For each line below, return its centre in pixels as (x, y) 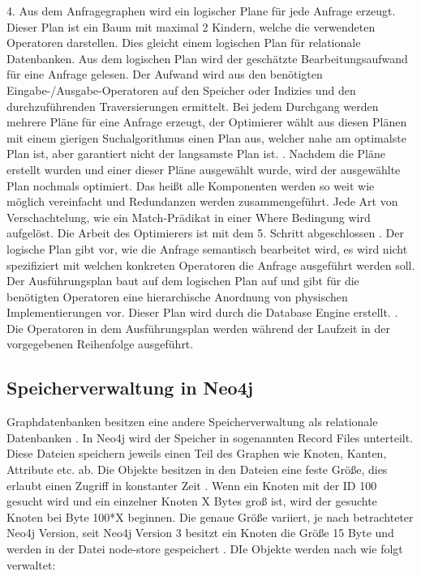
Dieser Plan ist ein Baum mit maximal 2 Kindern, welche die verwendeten (191, 26)
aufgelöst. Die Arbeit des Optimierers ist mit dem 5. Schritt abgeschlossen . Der (205, 233)
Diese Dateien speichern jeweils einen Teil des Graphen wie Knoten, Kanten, (197, 453)
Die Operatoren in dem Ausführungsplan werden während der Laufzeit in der (198, 328)
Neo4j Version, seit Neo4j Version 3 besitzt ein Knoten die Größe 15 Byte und (200, 533)
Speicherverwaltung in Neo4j (130, 388)
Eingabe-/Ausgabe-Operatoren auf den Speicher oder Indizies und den (181, 90)
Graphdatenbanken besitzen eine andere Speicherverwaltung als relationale (192, 422)
